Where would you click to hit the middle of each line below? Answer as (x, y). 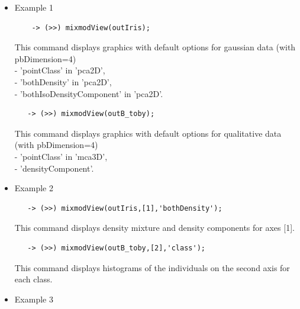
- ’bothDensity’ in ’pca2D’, (63, 81)
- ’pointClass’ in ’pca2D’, (60, 70)
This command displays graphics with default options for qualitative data (148, 133)
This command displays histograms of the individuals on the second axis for (152, 267)
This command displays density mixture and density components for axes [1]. (154, 228)
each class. (33, 279)
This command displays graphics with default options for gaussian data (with (155, 47)
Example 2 (34, 188)
